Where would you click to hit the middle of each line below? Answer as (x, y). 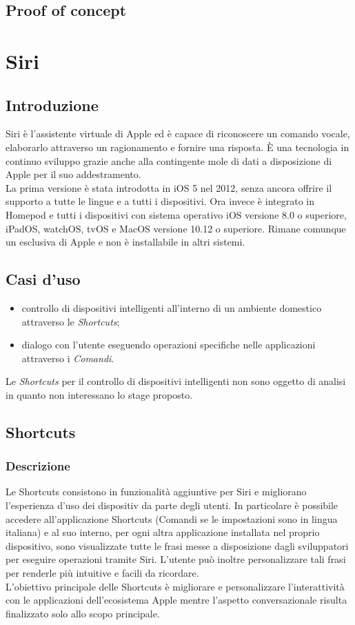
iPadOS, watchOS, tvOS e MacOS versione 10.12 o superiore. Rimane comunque (176, 228)
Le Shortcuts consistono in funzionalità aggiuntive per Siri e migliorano (156, 492)
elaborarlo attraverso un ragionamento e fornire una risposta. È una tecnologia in (177, 147)
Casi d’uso (43, 279)
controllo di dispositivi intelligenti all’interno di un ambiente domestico (172, 307)
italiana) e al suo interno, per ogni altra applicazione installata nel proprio (163, 532)
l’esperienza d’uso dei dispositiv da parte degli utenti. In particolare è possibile (172, 505)
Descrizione (38, 466)
